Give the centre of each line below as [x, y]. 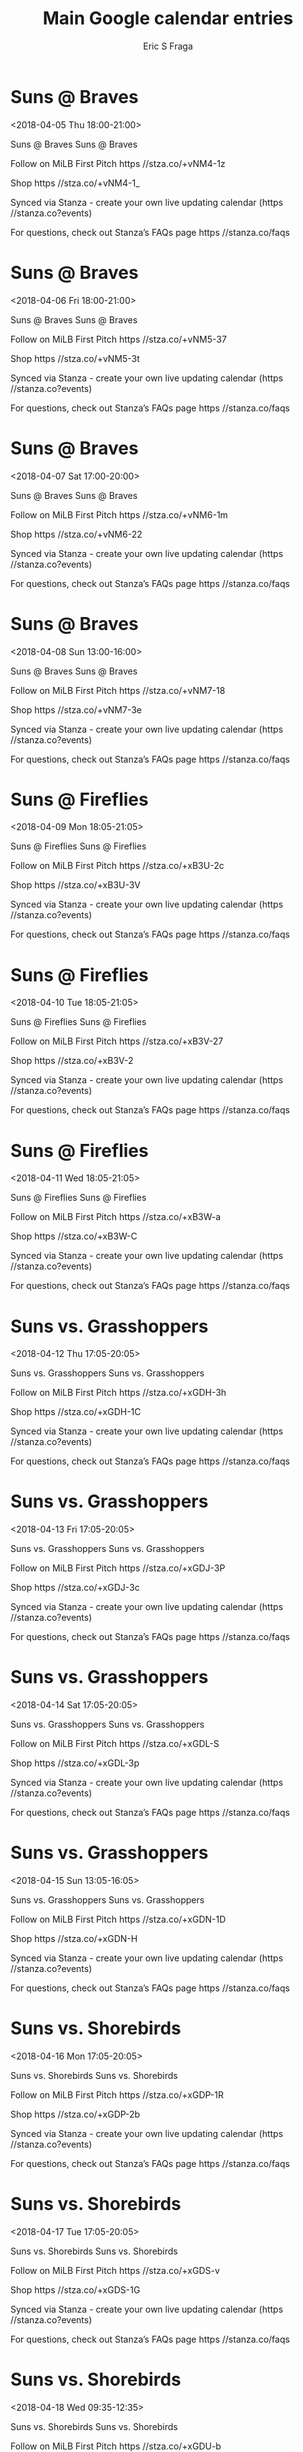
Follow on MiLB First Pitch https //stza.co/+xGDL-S [115, 1744]
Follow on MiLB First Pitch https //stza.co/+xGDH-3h [118, 1393]
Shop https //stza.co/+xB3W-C [74, 1236]
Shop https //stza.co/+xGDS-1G [75, 2289]
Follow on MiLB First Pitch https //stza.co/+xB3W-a [116, 1217]
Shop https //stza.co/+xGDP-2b [75, 2114]
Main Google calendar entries [168, 18]
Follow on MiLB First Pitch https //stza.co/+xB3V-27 [117, 1041]
